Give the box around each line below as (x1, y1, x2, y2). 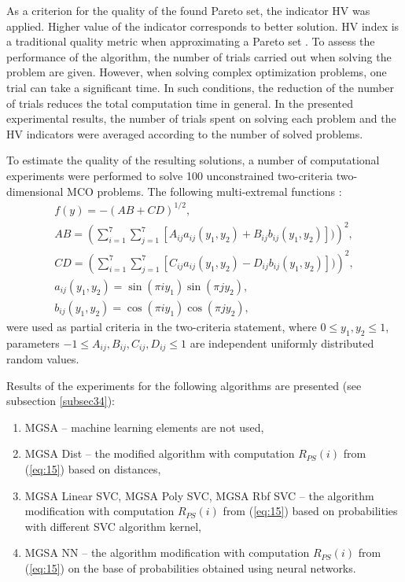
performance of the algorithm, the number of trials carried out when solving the (6, 48, 392, 64)
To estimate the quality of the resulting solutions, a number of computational (6, 152, 380, 168)
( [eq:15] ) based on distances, (24, 461, 161, 477)
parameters (6, 334, 60, 351)
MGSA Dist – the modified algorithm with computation (24, 445, 295, 462)
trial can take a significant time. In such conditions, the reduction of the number (6, 79, 395, 95)
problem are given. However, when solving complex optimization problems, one (6, 64, 387, 80)
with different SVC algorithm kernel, (24, 518, 201, 534)
